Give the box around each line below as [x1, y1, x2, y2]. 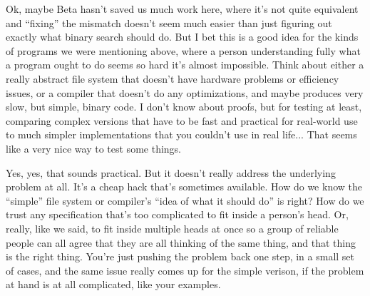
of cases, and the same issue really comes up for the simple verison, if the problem [6, 262, 364, 277]
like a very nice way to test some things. [6, 141, 181, 155]
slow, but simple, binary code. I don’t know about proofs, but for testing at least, [6, 99, 362, 114]
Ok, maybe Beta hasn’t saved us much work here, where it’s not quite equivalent [6, 1, 359, 16]
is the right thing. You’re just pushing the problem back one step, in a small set [6, 249, 355, 264]
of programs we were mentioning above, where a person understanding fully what [6, 43, 361, 58]
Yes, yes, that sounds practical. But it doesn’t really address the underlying [6, 165, 336, 180]
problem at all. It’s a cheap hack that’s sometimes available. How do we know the [6, 179, 362, 194]
